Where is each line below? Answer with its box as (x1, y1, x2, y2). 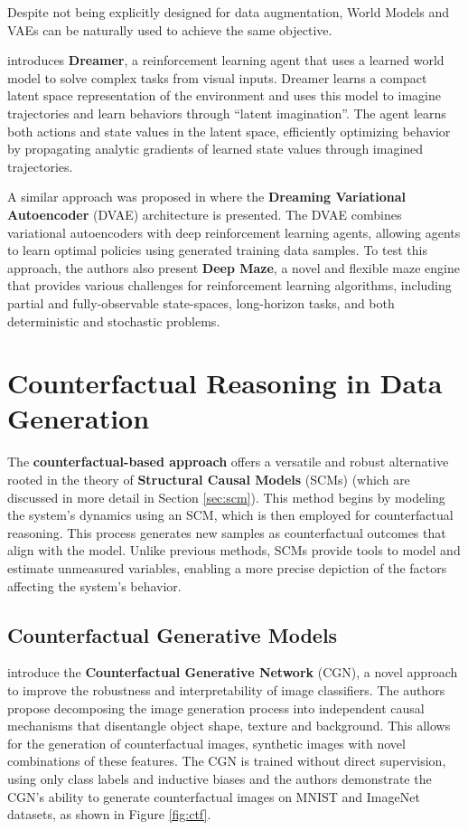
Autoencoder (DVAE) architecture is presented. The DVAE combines (7, 204, 402, 223)
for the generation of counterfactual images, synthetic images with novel (7, 733, 406, 752)
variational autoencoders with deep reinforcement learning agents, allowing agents (7, 222, 461, 241)
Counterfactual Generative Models (7, 620, 338, 648)
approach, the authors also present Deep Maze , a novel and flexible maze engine (7, 258, 460, 277)
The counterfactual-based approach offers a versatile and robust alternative (7, 452, 449, 471)
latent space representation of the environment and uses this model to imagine (7, 86, 441, 105)
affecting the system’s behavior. (7, 576, 182, 595)
